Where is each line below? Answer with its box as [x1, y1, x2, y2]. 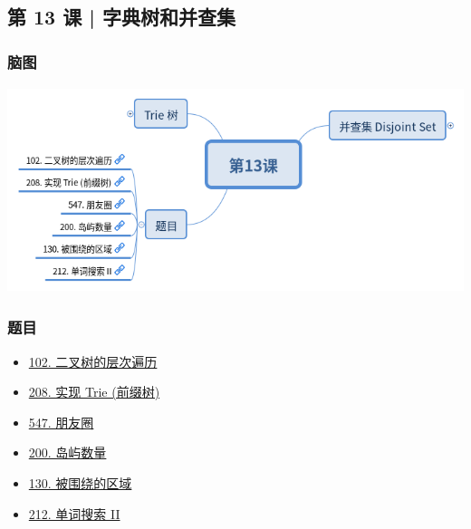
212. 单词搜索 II [28, 504, 120, 523]
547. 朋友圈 [28, 412, 94, 431]
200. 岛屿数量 [28, 443, 107, 462]
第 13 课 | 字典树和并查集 [7, 3, 236, 31]
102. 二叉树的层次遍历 [28, 351, 158, 370]
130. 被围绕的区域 [28, 473, 132, 492]
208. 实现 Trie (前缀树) [28, 382, 160, 401]
